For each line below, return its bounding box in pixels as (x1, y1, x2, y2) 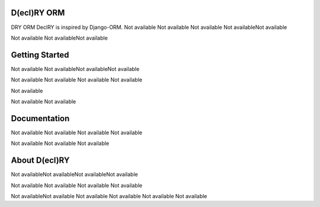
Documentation (11, 113, 70, 124)
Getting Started (11, 50, 69, 60)
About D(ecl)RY (11, 156, 70, 166)
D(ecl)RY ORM (11, 8, 65, 18)
